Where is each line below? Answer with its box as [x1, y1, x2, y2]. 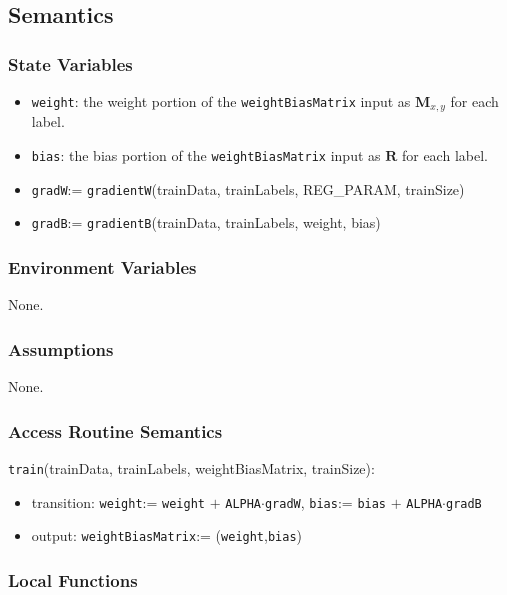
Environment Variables [8, 254, 197, 279]
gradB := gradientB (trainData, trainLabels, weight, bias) [31, 212, 381, 233]
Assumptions [8, 336, 114, 361]
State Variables [8, 51, 133, 76]
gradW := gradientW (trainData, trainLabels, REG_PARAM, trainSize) [31, 178, 465, 199]
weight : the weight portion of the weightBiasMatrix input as [31, 91, 411, 111]
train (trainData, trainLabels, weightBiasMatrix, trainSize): [8, 457, 375, 478]
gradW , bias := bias [264, 491, 387, 512]
